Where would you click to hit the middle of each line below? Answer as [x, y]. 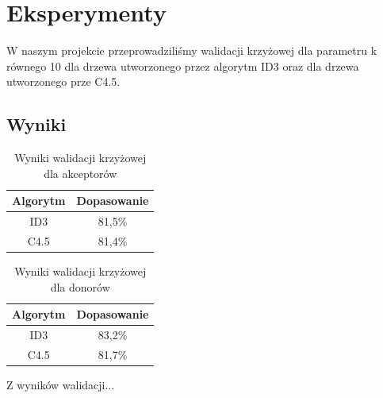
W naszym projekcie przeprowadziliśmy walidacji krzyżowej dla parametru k [192, 50]
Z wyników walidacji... [61, 385]
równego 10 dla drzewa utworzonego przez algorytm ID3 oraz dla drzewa [183, 66]
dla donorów [80, 286]
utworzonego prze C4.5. [63, 81]
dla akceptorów [80, 173]
